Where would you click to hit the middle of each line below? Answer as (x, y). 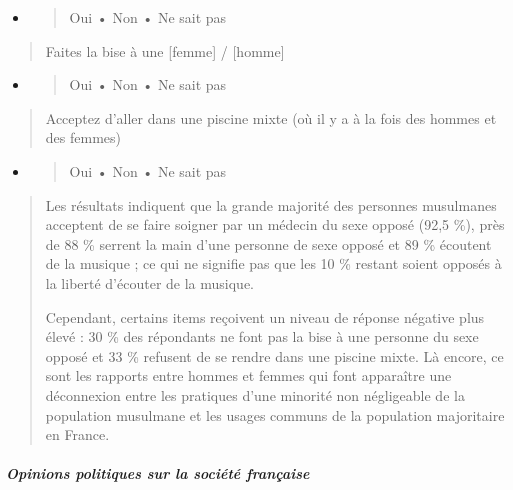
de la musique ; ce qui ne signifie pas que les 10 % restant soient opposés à (273, 263)
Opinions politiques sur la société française (158, 473)
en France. (77, 434)
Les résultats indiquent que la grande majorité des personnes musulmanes (271, 204)
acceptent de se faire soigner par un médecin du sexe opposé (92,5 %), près (275, 224)
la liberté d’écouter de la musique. (150, 282)
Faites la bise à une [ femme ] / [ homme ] (165, 50)
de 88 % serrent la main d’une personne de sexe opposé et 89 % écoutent (268, 243)
